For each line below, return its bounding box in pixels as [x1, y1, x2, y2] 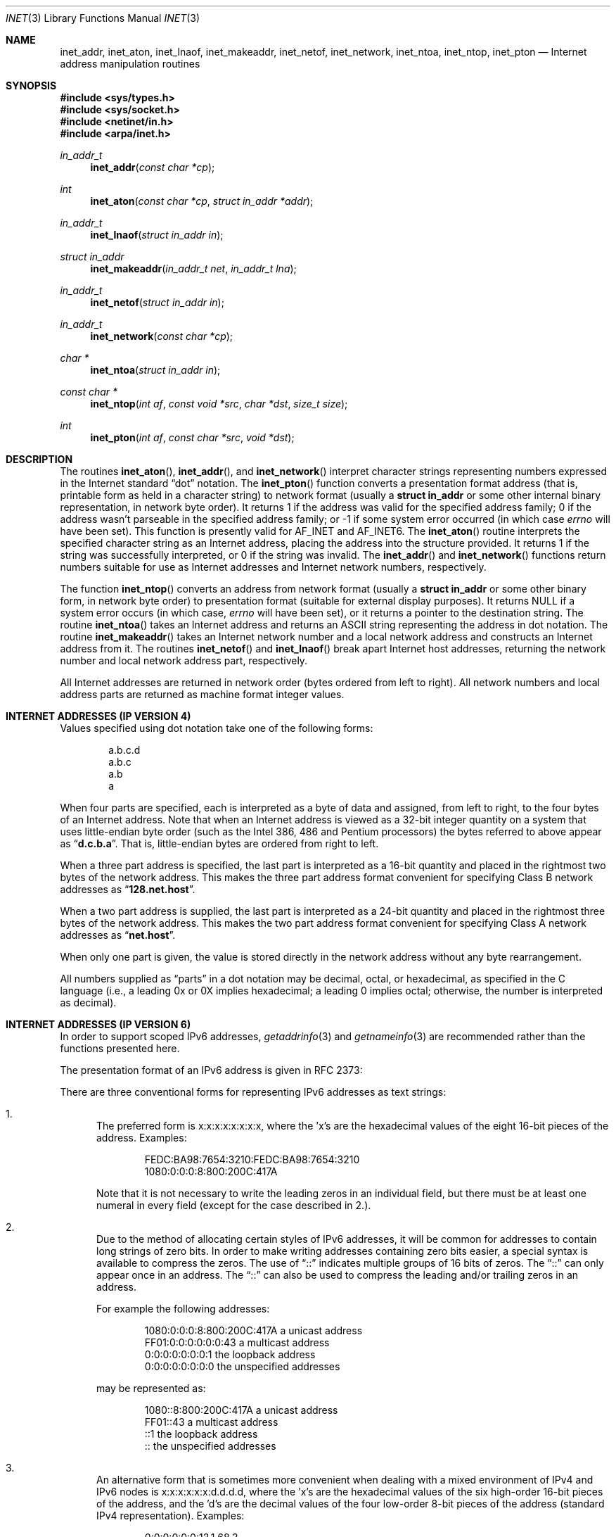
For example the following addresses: [96, 1303, 270, 1315]
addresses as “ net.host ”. [60, 929, 176, 941]
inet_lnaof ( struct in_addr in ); [90, 229, 224, 241]
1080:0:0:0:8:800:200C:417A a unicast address [144, 1324, 363, 1336]
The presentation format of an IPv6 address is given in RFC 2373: [60, 1064, 363, 1076]
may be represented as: [96, 1382, 206, 1394]
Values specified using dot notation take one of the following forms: [60, 722, 373, 734]
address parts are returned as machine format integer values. [60, 688, 345, 700]
